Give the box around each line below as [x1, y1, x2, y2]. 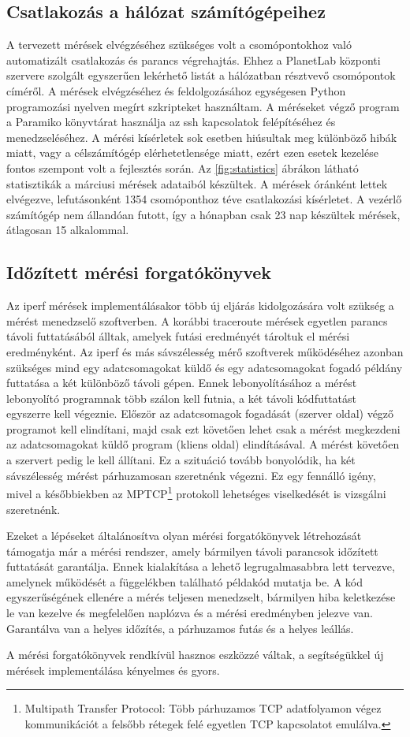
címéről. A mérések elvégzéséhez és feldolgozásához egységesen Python [6, 82, 346, 99]
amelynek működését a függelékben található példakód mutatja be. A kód [6, 573, 363, 590]
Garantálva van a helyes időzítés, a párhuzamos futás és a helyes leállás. [6, 620, 354, 636]
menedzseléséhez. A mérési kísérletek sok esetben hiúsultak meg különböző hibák [6, 128, 397, 145]
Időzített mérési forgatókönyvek [6, 260, 272, 285]
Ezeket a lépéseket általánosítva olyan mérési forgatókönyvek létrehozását [6, 527, 362, 544]
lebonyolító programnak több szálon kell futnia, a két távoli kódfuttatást [6, 389, 357, 406]
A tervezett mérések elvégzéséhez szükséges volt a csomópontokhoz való [6, 36, 352, 53]
